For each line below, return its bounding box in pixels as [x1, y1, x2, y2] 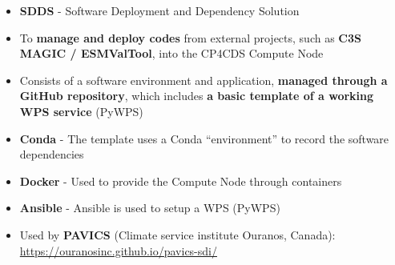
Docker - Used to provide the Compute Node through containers [19, 172, 342, 189]
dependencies [19, 146, 84, 163]
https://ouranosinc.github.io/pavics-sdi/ [19, 242, 217, 259]
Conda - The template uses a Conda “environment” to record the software [19, 130, 389, 147]
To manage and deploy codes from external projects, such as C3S [19, 29, 361, 46]
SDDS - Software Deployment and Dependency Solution [19, 2, 300, 18]
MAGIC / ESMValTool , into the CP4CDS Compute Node [19, 45, 324, 62]
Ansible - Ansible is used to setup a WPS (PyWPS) [19, 199, 280, 216]
